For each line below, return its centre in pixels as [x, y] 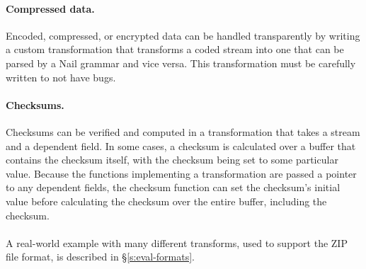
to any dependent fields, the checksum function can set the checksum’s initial [173, 187]
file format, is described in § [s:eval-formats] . [100, 257]
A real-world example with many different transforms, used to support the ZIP [177, 242]
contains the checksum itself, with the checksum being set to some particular [172, 160]
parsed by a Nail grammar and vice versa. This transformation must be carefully [181, 63]
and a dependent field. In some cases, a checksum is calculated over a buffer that [181, 145]
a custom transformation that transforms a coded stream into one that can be [175, 49]
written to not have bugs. [61, 77]
